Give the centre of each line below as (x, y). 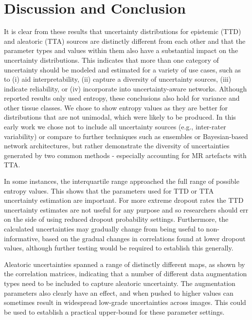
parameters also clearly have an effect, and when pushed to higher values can (119, 293)
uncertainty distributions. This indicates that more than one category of (111, 60)
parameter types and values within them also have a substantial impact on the (121, 50)
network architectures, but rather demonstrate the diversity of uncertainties (117, 146)
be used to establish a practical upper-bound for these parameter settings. (114, 311)
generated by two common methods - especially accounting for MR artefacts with (125, 155)
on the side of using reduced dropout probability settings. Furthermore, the (116, 219)
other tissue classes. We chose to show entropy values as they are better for (116, 107)
